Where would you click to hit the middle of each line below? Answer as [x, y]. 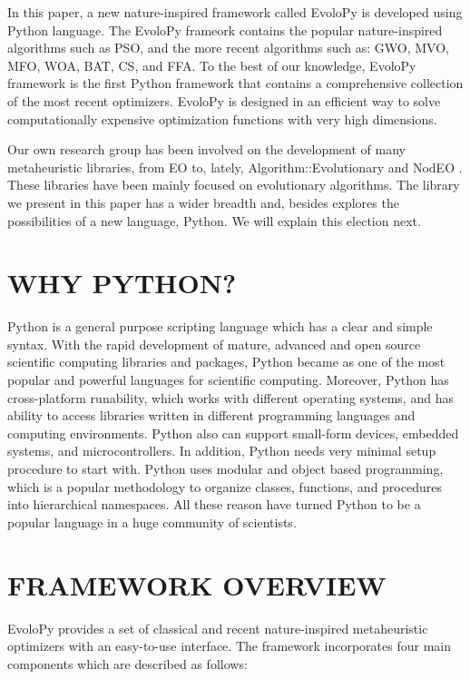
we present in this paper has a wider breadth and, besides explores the [203, 202]
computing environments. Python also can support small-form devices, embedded [233, 433]
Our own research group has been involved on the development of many [206, 149]
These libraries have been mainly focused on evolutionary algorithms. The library [234, 185]
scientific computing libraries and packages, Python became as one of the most [226, 362]
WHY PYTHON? [122, 283]
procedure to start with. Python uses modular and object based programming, [225, 468]
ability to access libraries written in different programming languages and [211, 415]
